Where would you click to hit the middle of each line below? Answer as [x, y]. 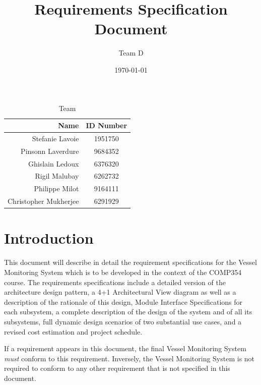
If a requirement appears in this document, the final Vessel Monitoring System [125, 348]
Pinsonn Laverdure [50, 151]
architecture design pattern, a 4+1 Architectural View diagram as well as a [120, 292]
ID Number [107, 125]
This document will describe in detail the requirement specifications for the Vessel [130, 262]
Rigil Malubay [57, 176]
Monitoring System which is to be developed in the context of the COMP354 [123, 272]
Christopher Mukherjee [43, 201]
